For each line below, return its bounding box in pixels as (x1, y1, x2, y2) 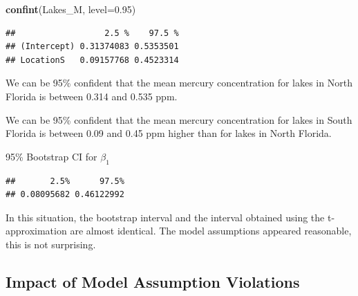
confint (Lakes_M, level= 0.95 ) (6, 2, 136, 16)
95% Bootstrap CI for (6, 149, 97, 163)
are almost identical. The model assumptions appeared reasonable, (70, 223, 352, 238)
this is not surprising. (6, 237, 96, 251)
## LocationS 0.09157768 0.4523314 (6, 55, 179, 65)
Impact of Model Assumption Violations (6, 270, 300, 292)
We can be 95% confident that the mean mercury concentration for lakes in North (6, 75, 352, 90)
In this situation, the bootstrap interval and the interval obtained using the (6, 210, 325, 224)
